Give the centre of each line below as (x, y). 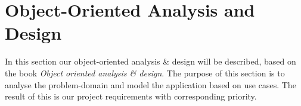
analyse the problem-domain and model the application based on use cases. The (150, 84)
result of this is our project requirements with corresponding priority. (131, 96)
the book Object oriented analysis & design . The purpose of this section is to (145, 73)
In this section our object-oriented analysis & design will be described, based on (150, 61)
